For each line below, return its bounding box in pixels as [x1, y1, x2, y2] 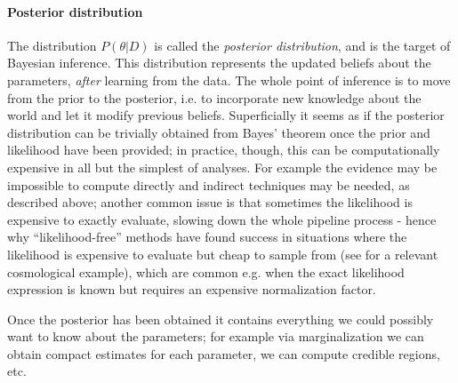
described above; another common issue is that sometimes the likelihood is [7, 193, 413, 211]
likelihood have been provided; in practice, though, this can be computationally [7, 140, 440, 159]
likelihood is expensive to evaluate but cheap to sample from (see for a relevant [7, 244, 438, 263]
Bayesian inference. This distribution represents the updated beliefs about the [7, 53, 431, 72]
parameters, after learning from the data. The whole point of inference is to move [7, 70, 451, 89]
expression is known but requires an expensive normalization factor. [7, 280, 376, 299]
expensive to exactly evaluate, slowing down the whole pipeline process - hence [7, 210, 437, 228]
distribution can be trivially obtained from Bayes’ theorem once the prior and [7, 123, 430, 141]
